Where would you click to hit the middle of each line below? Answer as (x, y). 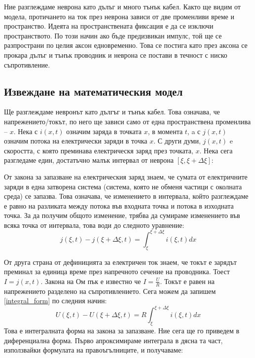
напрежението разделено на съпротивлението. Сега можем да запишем (110, 291)
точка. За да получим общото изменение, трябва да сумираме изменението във (122, 215)
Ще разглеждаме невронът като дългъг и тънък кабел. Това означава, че (112, 112)
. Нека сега (216, 150)
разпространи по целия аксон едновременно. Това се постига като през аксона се (126, 45)
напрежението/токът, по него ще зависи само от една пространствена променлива (127, 121)
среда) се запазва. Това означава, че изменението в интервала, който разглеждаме (126, 196)
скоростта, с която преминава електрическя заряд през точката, (99, 150)
